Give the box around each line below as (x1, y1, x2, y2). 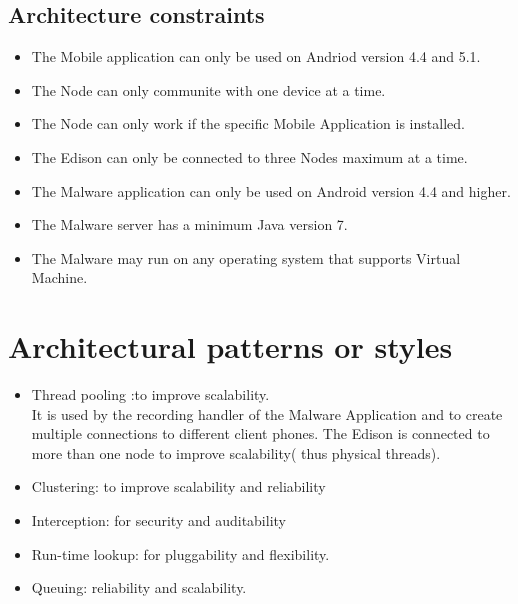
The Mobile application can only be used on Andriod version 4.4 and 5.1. (31, 46, 481, 67)
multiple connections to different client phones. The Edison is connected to (31, 423, 490, 444)
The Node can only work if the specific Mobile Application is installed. (31, 113, 465, 134)
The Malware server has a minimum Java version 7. (31, 214, 348, 235)
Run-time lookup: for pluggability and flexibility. (31, 543, 330, 564)
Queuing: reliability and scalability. (31, 577, 247, 598)
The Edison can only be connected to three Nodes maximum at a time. (31, 146, 468, 167)
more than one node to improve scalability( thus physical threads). (31, 442, 441, 463)
